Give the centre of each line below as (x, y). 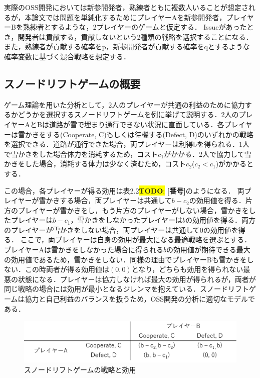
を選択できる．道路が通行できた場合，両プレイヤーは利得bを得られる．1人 (127, 144)
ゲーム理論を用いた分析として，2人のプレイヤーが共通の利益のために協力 (124, 104)
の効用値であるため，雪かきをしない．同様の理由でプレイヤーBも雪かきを (125, 259)
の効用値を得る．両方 (221, 220)
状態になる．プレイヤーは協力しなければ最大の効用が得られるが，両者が (137, 279)
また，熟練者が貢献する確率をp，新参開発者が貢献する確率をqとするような (127, 46)
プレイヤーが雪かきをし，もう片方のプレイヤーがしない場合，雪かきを (133, 210)
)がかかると (235, 164)
